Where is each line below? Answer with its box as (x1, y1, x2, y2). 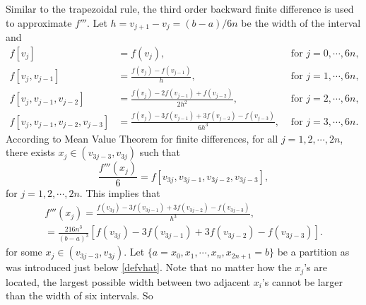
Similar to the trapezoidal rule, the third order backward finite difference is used (6, 1, 354, 16)
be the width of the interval (241, 15, 361, 30)
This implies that (85, 186, 160, 201)
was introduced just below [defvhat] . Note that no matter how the (6, 260, 292, 275)
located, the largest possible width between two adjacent (6, 274, 250, 289)
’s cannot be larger (261, 274, 343, 289)
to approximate (6, 15, 72, 30)
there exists (6, 145, 55, 160)
